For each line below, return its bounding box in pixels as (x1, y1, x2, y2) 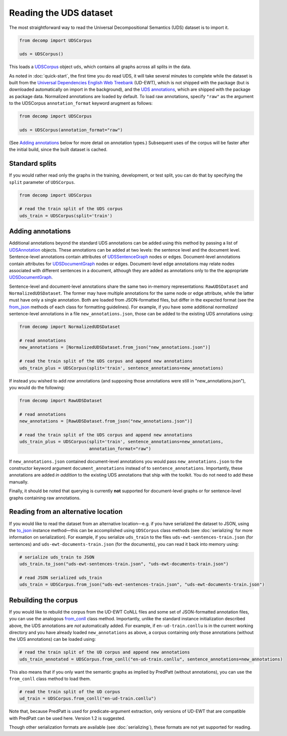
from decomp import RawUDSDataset (19, 398, 102, 403)
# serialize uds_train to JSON (19, 554, 95, 560)
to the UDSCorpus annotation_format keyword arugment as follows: (9, 101, 153, 106)
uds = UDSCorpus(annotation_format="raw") (19, 127, 123, 133)
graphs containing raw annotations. (9, 495, 81, 501)
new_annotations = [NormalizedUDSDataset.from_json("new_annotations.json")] (19, 345, 211, 350)
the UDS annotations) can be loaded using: (9, 636, 96, 642)
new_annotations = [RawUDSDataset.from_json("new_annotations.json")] (19, 418, 193, 424)
